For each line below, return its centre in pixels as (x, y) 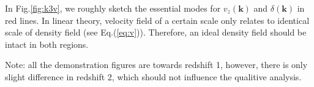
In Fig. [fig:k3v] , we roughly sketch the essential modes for (113, 8)
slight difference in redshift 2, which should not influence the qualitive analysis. (153, 76)
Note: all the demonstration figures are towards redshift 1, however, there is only (156, 65)
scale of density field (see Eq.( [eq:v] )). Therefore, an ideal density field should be (156, 32)
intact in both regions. (47, 44)
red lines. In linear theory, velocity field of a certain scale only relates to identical (157, 20)
